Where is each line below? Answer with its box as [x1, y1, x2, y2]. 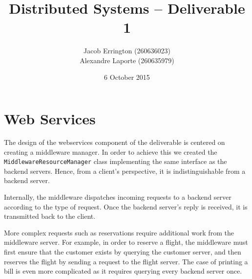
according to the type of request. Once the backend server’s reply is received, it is [4, 201, 248, 211]
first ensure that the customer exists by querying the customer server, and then [4, 247, 241, 257]
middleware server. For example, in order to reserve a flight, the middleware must [4, 237, 248, 247]
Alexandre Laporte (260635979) [80, 55, 174, 65]
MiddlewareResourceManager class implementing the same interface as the [4, 156, 227, 166]
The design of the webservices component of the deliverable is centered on [4, 137, 225, 147]
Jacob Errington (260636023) [84, 46, 170, 56]
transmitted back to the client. [4, 211, 96, 221]
